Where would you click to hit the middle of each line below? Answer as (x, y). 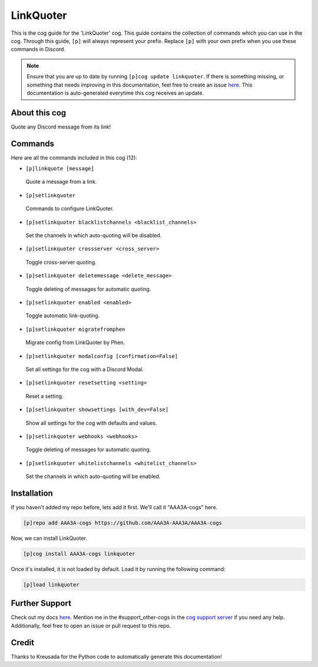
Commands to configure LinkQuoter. (70, 208)
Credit (23, 643)
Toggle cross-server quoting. (61, 262)
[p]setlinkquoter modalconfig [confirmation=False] (102, 356)
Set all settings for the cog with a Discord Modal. (85, 369)
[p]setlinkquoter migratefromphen (75, 329)
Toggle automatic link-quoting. (63, 316)
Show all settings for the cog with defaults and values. (91, 423)
